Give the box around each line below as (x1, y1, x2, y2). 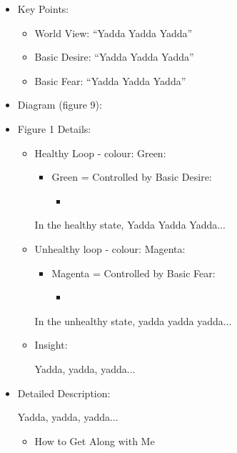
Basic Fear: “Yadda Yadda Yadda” (34, 73, 186, 88)
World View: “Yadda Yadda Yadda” (34, 25, 193, 40)
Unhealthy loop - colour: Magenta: (34, 241, 186, 256)
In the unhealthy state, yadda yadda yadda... (34, 313, 232, 328)
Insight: (34, 337, 68, 352)
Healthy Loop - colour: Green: (34, 145, 166, 160)
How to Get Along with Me (34, 433, 155, 448)
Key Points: (17, 1, 69, 16)
